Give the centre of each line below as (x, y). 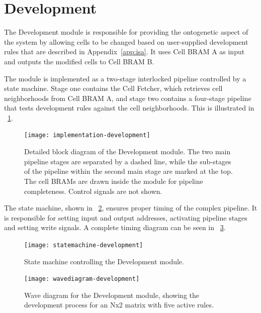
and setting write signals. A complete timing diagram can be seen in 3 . (115, 227)
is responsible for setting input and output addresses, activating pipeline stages (126, 217)
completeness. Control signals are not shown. (93, 191)
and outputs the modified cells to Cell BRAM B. (79, 61)
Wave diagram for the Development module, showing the (112, 295)
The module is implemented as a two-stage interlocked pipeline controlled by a (125, 78)
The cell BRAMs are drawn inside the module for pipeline (114, 181)
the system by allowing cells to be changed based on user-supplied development (126, 41)
